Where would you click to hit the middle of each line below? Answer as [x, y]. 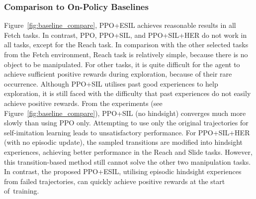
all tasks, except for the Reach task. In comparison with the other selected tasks [126, 45]
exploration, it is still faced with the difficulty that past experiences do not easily [128, 93]
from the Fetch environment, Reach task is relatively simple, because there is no [126, 54]
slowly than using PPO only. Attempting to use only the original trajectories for [126, 123]
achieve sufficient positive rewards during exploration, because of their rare [118, 74]
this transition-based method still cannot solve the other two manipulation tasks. [128, 161]
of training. [22, 191]
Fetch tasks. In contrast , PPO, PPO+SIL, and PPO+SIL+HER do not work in [126, 35]
